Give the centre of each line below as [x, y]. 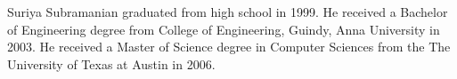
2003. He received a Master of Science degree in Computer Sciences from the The [229, 47]
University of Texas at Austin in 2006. [111, 63]
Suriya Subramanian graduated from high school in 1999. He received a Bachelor [228, 12]
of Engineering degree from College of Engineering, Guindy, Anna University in [224, 29]
